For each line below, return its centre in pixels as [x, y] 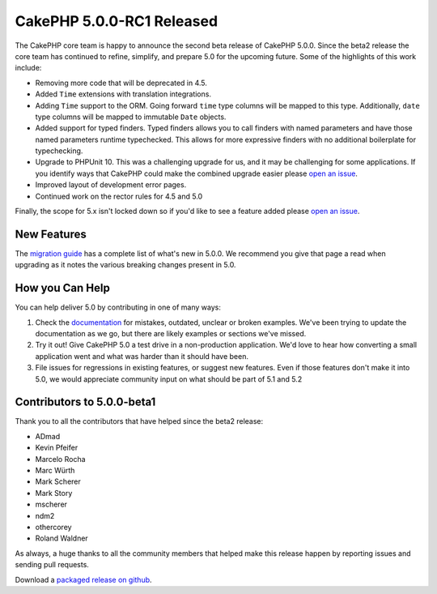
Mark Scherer [58, 481]
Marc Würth [55, 471]
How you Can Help [63, 288]
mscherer [51, 504]
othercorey [53, 527]
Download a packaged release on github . [84, 579]
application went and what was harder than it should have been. [142, 356]
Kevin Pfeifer [57, 448]
